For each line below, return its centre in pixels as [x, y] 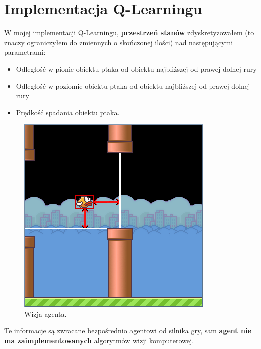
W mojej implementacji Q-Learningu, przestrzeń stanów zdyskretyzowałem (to [129, 32]
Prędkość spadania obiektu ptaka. [68, 112]
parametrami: [25, 52]
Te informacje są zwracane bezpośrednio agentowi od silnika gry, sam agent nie [128, 331]
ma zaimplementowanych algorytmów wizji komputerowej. [99, 341]
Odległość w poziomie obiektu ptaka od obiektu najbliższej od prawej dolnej [133, 85]
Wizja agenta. [45, 314]
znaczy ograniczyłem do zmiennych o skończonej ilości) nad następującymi [119, 42]
